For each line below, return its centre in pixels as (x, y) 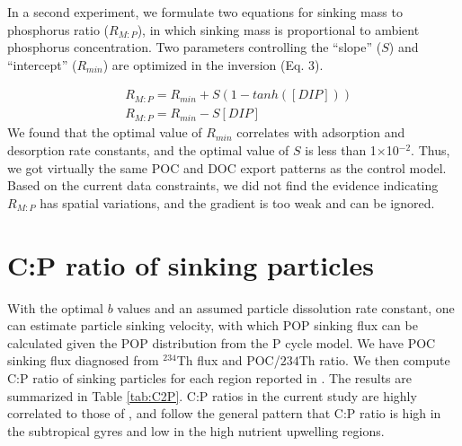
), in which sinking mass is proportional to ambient (278, 29)
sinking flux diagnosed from (83, 360)
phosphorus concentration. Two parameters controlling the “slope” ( (195, 47)
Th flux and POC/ (228, 360)
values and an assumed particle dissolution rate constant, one (286, 307)
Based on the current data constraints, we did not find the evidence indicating (223, 185)
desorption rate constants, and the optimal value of (148, 150)
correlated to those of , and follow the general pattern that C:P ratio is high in (224, 413)
